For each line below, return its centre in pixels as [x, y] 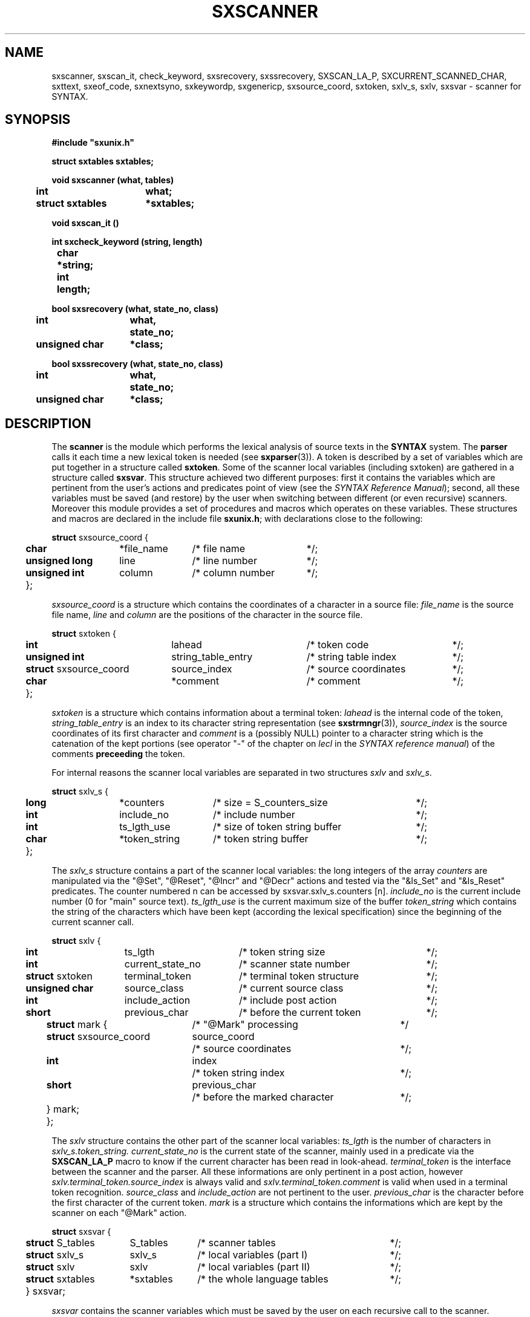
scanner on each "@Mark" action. [119, 1213]
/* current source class [291, 988]
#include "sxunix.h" [93, 143]
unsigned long [59, 561]
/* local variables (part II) [254, 1267]
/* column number [233, 573]
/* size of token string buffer [277, 827]
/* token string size [282, 952]
